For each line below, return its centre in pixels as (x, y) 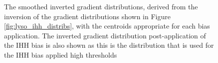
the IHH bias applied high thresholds (61, 54)
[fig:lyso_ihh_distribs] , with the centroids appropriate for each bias (107, 26)
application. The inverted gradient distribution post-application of (105, 35)
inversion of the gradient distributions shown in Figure (87, 16)
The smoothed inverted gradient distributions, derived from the (101, 6)
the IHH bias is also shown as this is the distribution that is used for (109, 45)
